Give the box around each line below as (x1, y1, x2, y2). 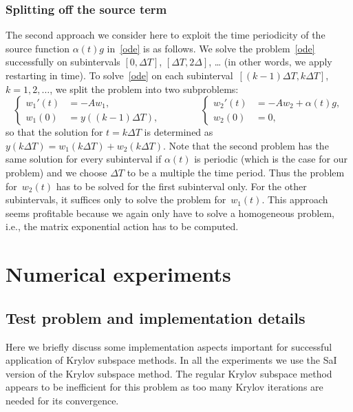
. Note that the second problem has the (162, 138, 329, 152)
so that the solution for (6, 125, 103, 139)
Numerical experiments (6, 260, 231, 288)
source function (6, 41, 70, 55)
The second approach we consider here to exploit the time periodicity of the (6, 28, 325, 42)
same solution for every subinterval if (6, 152, 162, 166)
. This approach (261, 192, 328, 207)
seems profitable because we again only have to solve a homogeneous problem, (6, 205, 334, 220)
